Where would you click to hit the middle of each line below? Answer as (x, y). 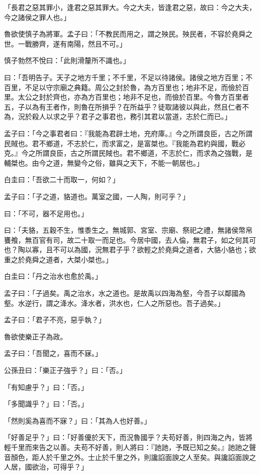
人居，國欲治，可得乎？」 (46, 467)
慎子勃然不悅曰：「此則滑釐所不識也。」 (67, 60)
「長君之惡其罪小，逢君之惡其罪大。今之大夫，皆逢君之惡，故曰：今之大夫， (130, 7)
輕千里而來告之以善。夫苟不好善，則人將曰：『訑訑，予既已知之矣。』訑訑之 (126, 447)
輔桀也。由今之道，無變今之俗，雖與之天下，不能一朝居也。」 (104, 162)
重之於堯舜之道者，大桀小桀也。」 (58, 259)
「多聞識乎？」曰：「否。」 (46, 404)
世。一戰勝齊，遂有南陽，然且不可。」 (65, 43)
